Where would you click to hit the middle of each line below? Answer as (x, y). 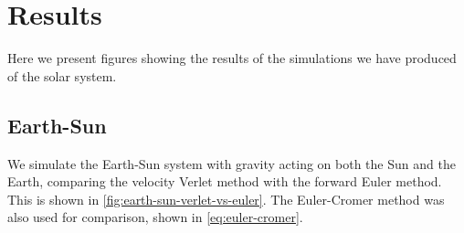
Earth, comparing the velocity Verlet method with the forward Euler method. (225, 181)
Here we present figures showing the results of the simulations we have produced (232, 58)
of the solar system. (62, 75)
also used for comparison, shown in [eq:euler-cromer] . (155, 217)
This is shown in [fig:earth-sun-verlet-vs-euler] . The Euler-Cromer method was (226, 199)
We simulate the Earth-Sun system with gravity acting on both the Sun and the (232, 163)
